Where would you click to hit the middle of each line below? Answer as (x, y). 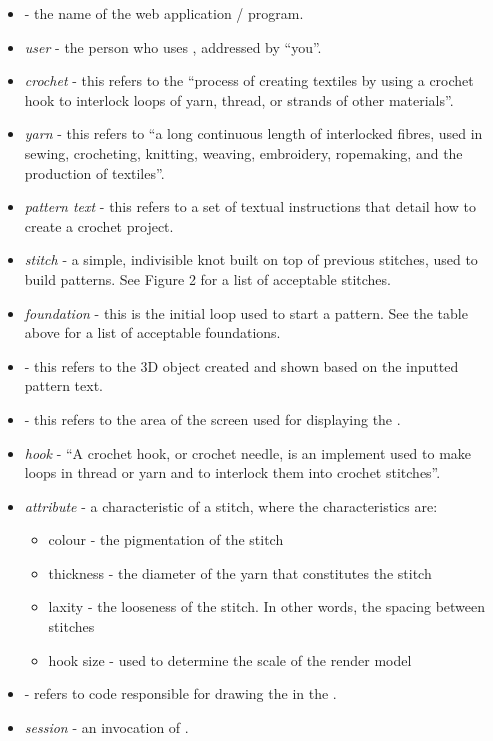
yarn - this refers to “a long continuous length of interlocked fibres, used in (253, 133)
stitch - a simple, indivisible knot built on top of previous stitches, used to (251, 259)
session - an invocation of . (106, 726)
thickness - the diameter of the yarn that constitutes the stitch (240, 572)
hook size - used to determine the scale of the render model (230, 659)
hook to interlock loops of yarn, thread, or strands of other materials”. (239, 99)
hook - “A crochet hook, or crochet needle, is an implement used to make (248, 452)
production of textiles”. (94, 172)
